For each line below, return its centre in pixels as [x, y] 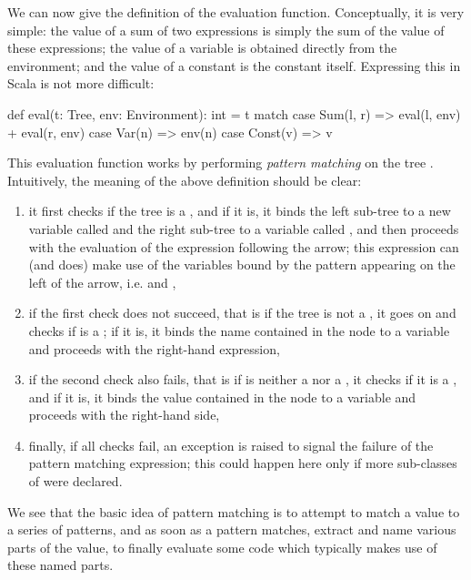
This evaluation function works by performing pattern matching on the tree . [220, 163]
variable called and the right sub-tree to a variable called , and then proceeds [244, 228]
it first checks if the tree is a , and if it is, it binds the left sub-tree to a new [240, 211]
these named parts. [60, 565]
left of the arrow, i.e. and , [102, 282]
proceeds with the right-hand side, [124, 415]
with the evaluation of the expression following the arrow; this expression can [244, 246]
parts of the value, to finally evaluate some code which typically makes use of [222, 547]
